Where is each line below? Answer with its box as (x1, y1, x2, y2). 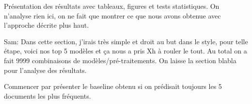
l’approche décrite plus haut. (4, 20, 89, 30)
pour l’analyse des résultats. (4, 65, 87, 75)
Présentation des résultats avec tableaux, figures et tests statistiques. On (4, 1, 220, 11)
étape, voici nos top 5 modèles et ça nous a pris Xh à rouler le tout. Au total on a (4, 46, 247, 56)
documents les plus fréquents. (4, 90, 91, 101)
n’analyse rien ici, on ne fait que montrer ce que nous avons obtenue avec (4, 10, 221, 20)
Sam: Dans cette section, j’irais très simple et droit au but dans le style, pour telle (4, 36, 248, 46)
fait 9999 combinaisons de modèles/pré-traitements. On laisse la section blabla (4, 55, 236, 65)
